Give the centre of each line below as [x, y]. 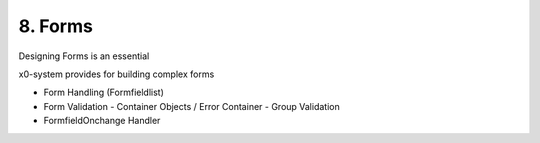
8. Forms [56, 26]
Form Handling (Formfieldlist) [104, 92]
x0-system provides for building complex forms [116, 74]
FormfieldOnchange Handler [102, 121]
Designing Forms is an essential [84, 56]
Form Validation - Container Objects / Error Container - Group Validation [191, 106]
